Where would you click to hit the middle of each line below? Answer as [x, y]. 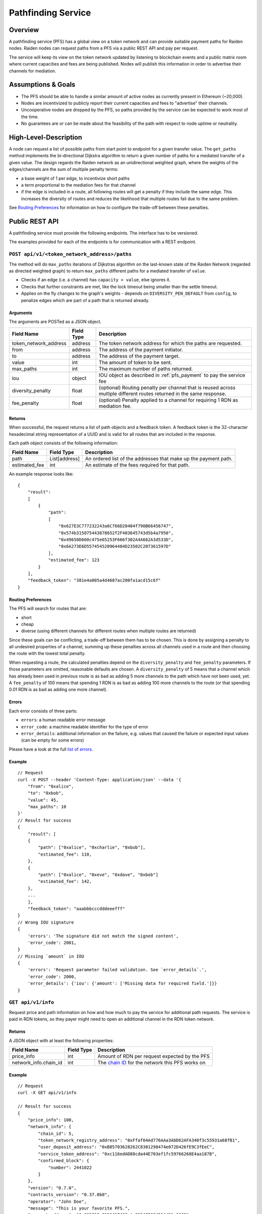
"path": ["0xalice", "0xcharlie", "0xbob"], [92, 848]
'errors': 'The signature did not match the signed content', [103, 936]
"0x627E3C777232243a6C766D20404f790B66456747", [116, 526]
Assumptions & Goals [42, 85]
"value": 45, [43, 800]
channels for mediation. [33, 71]
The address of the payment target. [139, 356]
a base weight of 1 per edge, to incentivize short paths [75, 178]
